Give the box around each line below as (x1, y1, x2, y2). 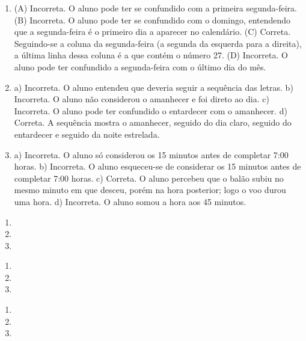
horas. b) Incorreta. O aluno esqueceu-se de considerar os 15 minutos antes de (14, 160, 301, 173)
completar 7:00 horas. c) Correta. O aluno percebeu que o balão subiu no (14, 171, 284, 184)
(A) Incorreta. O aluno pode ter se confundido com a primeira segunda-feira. (14, 2, 297, 14)
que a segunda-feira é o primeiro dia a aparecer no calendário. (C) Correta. (14, 25, 291, 38)
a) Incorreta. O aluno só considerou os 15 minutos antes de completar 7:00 (14, 148, 289, 161)
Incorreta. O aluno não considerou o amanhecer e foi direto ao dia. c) (14, 93, 269, 105)
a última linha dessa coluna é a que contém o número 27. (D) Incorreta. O (14, 49, 288, 61)
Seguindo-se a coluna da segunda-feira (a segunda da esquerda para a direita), (14, 37, 302, 49)
